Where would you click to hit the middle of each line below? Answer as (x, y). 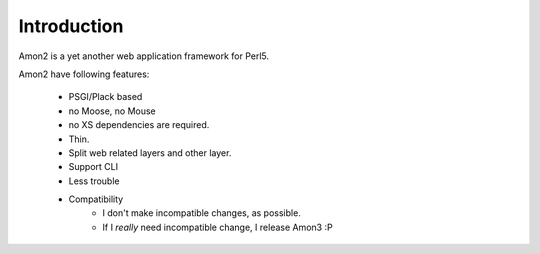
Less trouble (94, 181)
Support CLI (93, 167)
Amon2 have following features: (84, 74)
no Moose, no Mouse (112, 111)
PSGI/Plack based (105, 97)
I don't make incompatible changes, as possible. (202, 213)
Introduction (71, 26)
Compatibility (96, 199)
